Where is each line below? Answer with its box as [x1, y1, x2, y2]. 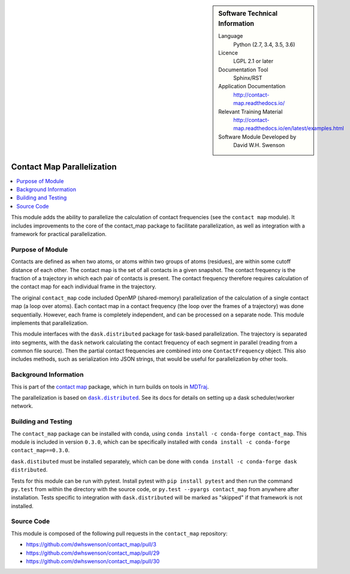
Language [218, 32, 243, 40]
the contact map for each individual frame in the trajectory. [11, 283, 157, 291]
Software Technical [218, 10, 278, 17]
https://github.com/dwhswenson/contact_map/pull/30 [26, 557, 160, 564]
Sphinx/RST [233, 74, 263, 82]
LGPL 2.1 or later [233, 58, 274, 65]
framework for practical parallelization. [11, 231, 107, 238]
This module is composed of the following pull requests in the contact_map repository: [11, 530, 228, 537]
